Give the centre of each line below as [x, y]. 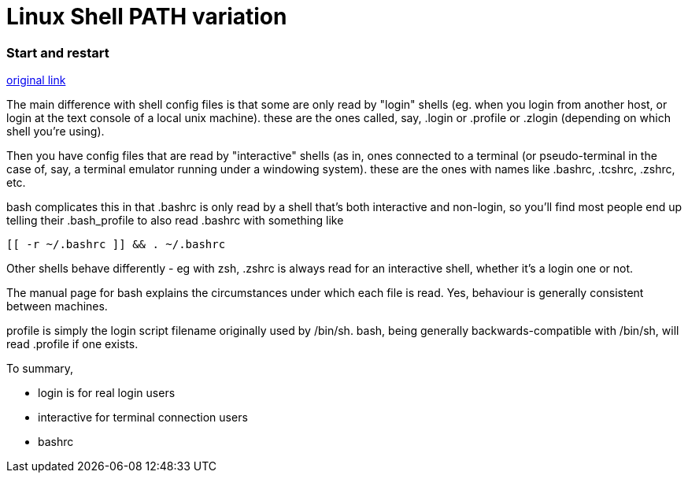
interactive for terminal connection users [143, 418]
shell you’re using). [55, 132]
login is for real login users [107, 393]
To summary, [40, 369]
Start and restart [58, 52]
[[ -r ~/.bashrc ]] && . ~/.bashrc [116, 245]
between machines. [57, 306]
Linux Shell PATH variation [147, 17]
